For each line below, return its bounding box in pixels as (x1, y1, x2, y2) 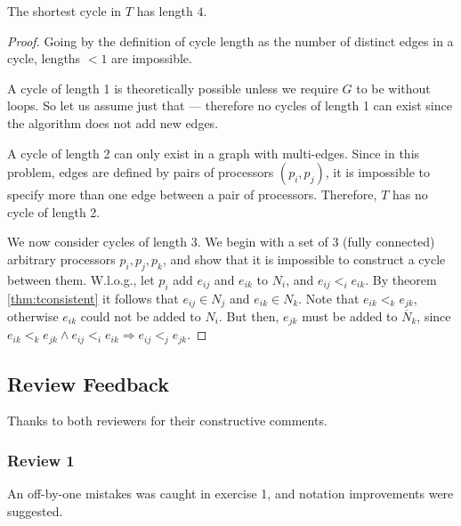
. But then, (218, 306, 279, 325)
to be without (356, 78, 431, 97)
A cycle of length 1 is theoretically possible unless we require (7, 78, 338, 97)
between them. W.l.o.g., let (7, 270, 155, 288)
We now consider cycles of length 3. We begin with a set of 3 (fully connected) (7, 232, 435, 251)
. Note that (298, 288, 360, 307)
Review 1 (7, 449, 75, 471)
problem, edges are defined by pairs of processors (7, 163, 274, 182)
